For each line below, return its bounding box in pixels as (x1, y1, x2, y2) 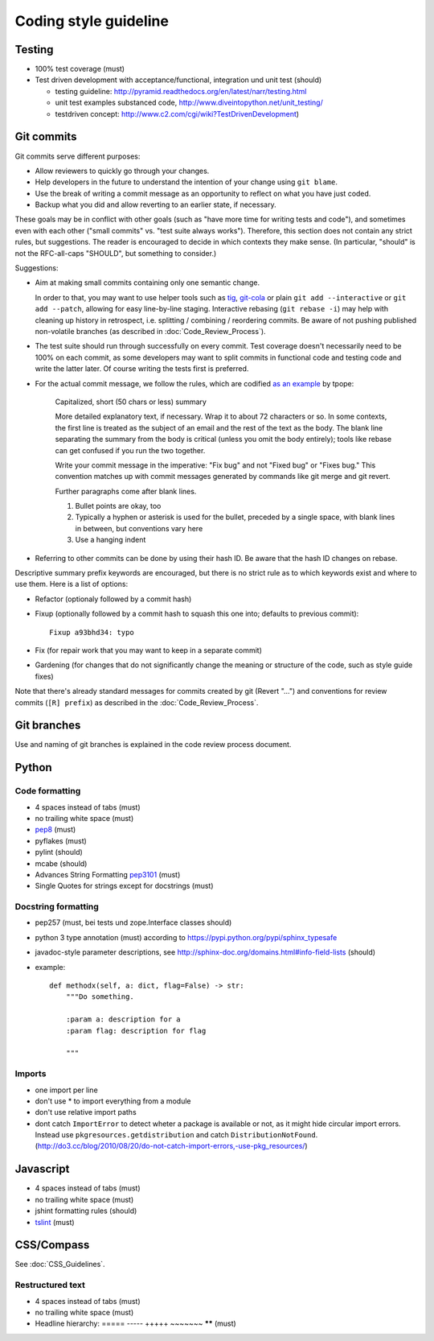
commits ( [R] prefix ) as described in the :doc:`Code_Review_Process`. (14, 697, 259, 708)
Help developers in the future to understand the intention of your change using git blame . (35, 177, 338, 187)
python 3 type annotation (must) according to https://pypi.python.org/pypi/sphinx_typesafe (35, 932, 338, 942)
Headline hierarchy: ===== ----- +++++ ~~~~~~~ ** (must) (35, 1318, 236, 1328)
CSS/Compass (14, 1238, 90, 1252)
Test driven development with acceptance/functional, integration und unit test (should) (35, 75, 322, 85)
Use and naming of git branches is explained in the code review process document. (14, 740, 292, 749)
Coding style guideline (14, 12, 169, 30)
